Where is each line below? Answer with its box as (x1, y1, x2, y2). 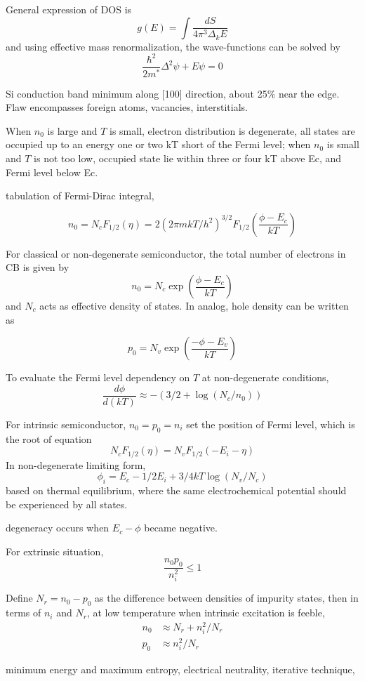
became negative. (144, 520, 218, 535)
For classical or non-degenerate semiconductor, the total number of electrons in (6, 246, 346, 260)
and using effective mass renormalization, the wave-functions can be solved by (6, 39, 340, 53)
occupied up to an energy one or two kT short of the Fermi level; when (6, 137, 311, 152)
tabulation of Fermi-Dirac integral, (6, 188, 154, 203)
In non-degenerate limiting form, (6, 457, 146, 472)
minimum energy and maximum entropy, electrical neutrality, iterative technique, (6, 661, 355, 676)
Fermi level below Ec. (6, 164, 98, 179)
